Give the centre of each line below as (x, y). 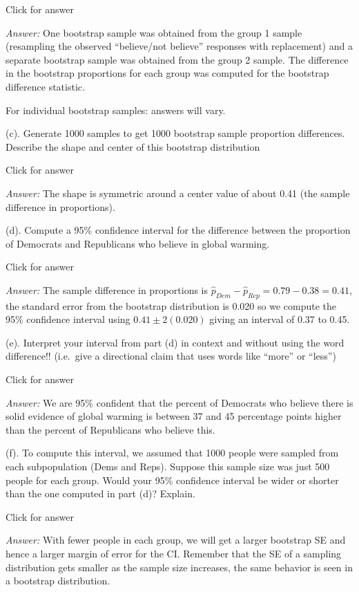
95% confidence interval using (68, 319)
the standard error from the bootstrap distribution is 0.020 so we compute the (171, 305)
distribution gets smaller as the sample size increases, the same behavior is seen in (179, 567)
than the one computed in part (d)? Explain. (100, 493)
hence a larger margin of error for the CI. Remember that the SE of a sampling (174, 554)
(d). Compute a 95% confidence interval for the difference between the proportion (178, 230)
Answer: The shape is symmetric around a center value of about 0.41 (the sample (178, 193)
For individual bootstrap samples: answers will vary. (116, 110)
